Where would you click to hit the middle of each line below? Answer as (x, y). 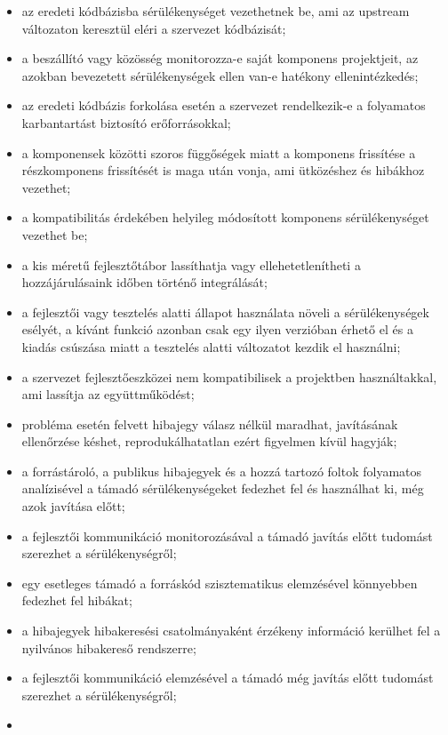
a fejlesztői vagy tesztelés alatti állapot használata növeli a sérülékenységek (225, 312)
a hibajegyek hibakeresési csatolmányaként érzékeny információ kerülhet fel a (231, 631)
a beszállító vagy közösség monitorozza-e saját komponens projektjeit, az (220, 58)
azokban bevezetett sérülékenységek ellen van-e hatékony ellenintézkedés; (220, 75)
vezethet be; (55, 234)
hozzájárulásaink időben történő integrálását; (144, 282)
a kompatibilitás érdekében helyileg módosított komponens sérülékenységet (225, 217)
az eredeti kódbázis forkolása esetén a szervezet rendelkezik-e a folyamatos (224, 105)
